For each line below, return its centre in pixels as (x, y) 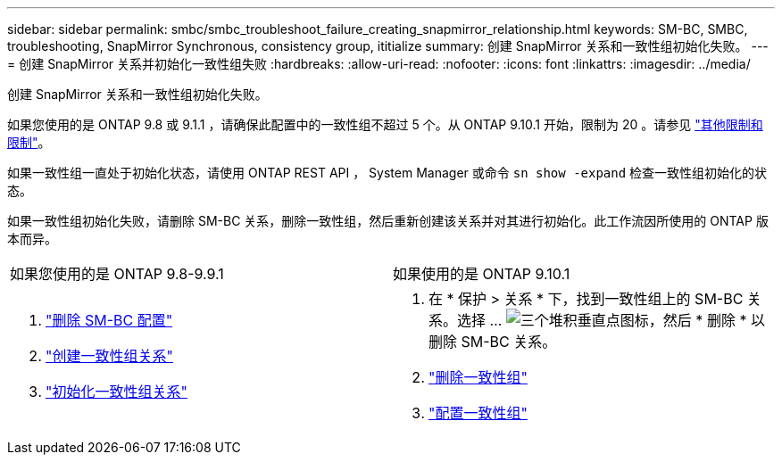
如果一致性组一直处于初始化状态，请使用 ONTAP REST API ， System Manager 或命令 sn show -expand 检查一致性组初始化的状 (387, 173)
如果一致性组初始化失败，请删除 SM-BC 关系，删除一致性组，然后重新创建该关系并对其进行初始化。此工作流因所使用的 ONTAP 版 (388, 221)
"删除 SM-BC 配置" (109, 320)
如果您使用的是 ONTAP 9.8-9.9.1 (117, 274)
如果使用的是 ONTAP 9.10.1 (482, 274)
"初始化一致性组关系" (116, 392)
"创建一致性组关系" (109, 356)
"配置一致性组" (478, 413)
